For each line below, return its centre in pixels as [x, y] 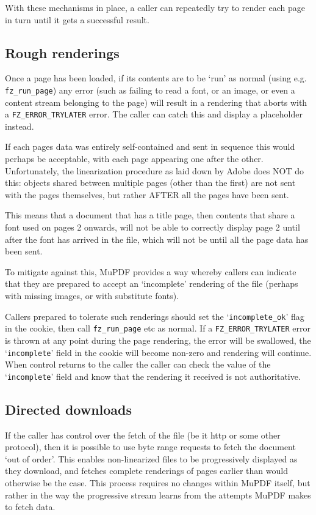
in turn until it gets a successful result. [77, 19]
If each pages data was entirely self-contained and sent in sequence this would [150, 146]
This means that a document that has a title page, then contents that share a [150, 215]
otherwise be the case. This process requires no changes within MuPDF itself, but [158, 483]
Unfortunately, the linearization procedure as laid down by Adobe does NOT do [154, 170]
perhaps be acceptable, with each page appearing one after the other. [134, 159]
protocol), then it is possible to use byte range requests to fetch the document [150, 447]
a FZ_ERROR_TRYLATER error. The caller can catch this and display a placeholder [154, 114]
